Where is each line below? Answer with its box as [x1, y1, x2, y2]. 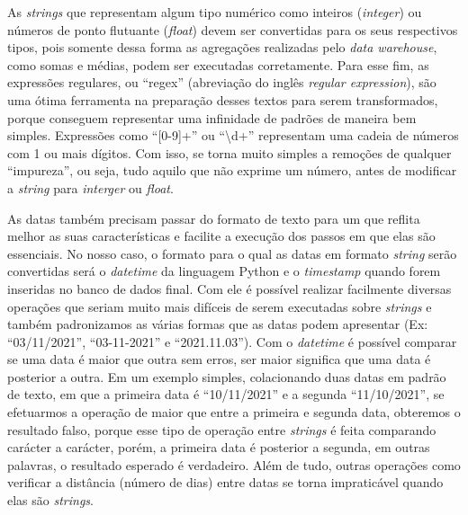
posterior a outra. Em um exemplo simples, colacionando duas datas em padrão [7, 367, 446, 386]
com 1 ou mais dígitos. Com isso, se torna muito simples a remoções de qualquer [7, 143, 452, 162]
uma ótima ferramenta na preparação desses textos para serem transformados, [7, 90, 438, 109]
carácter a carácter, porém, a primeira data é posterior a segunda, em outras [7, 438, 430, 457]
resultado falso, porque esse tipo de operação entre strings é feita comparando [7, 420, 436, 439]
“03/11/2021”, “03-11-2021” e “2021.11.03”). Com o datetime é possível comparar [7, 332, 457, 351]
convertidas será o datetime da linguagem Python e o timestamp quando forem [7, 262, 441, 280]
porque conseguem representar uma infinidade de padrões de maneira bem [7, 108, 417, 127]
